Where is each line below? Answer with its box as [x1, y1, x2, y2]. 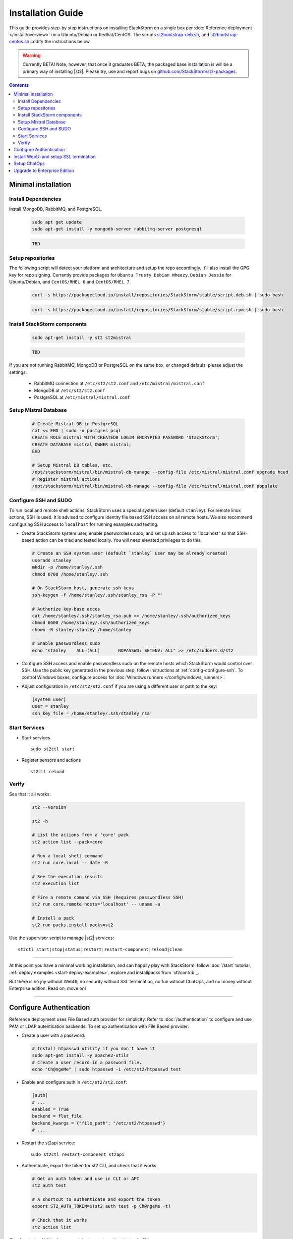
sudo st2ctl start [30, 746, 75, 752]
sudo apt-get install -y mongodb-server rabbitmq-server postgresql [32, 226, 202, 232]
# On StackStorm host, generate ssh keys [32, 585, 134, 591]
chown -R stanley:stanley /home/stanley [32, 627, 131, 632]
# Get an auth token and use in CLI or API [32, 1176, 140, 1182]
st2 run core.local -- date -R [32, 860, 109, 865]
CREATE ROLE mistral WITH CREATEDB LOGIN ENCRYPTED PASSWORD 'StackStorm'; [32, 435, 221, 441]
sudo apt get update [32, 219, 82, 225]
